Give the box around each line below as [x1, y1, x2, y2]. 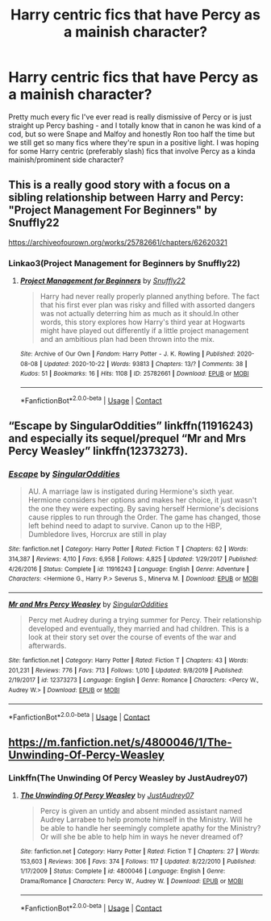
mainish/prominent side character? [8, 155, 124, 165]
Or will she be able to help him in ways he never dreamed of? [40, 831, 244, 841]
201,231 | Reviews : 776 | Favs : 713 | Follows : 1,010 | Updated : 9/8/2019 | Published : [8, 666, 244, 674]
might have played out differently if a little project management [40, 326, 249, 335]
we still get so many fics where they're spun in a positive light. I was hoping [8, 137, 260, 147]
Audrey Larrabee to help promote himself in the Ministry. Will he [40, 815, 252, 824]
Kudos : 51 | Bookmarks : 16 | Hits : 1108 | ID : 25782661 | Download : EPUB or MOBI [19, 369, 249, 378]
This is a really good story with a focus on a [8, 178, 231, 192]
